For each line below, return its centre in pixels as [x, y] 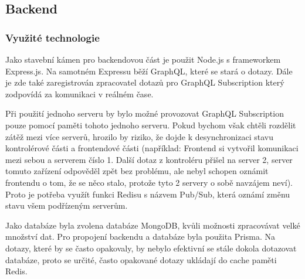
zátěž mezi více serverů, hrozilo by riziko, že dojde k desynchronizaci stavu [139, 136]
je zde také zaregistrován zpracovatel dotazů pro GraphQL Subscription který [145, 82]
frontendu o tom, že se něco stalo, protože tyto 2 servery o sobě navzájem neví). [149, 182]
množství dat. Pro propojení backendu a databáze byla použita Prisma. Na [140, 237]
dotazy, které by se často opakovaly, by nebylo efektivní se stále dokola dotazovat [151, 248]
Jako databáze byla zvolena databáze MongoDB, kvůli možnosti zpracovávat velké [153, 225]
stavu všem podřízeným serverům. [67, 205]
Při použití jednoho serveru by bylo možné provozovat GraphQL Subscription [145, 113]
